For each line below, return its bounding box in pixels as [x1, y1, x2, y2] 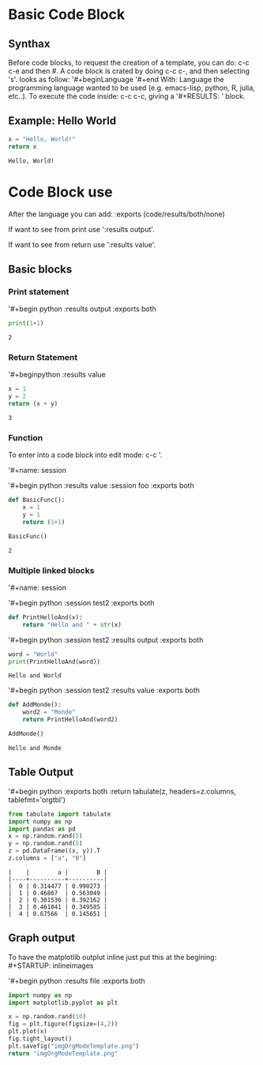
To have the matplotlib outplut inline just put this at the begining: [8, 952, 217, 962]
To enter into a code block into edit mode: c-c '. [8, 450, 163, 459]
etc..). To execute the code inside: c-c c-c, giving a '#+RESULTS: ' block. [8, 92, 246, 100]
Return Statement [8, 351, 78, 362]
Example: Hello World [8, 114, 117, 128]
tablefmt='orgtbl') [8, 795, 66, 804]
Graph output [8, 932, 76, 945]
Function [8, 432, 43, 443]
